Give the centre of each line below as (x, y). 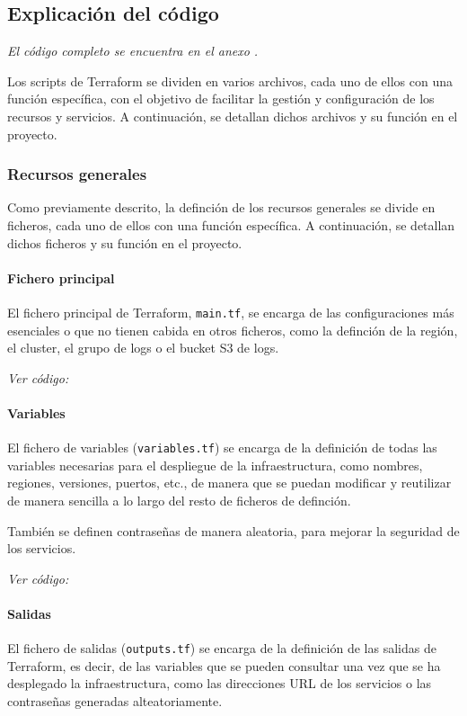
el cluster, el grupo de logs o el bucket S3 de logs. (143, 348)
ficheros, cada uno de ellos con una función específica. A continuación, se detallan (231, 224)
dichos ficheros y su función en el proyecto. (125, 242)
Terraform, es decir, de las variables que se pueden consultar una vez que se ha (224, 665)
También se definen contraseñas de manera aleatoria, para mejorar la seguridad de (233, 530)
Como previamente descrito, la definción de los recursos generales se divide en (221, 207)
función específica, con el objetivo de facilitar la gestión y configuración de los (221, 98)
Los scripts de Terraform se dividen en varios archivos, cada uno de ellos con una (230, 81)
